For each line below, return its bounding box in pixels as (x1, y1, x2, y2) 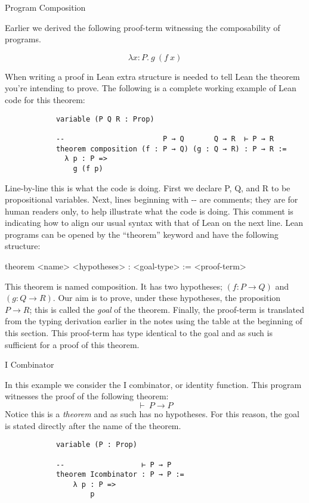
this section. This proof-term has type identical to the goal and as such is (5, 327, 273, 339)
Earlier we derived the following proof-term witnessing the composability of (5, 21, 280, 33)
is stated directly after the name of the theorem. (5, 419, 181, 431)
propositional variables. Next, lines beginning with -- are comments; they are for (5, 193, 298, 206)
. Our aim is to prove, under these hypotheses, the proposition (52, 291, 281, 304)
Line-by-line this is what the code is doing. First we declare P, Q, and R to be (5, 181, 291, 194)
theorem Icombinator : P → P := (55, 470, 184, 479)
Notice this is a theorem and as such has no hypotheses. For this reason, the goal (5, 408, 299, 420)
